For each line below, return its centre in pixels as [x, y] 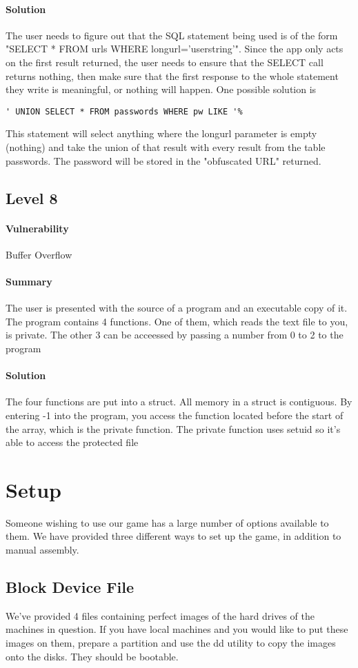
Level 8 [32, 198]
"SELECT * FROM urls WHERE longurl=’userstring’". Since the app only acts [175, 49]
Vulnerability [37, 228]
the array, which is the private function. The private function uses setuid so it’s [173, 428]
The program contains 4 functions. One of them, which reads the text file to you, [177, 321]
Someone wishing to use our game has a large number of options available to [167, 522]
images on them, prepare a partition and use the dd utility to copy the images [171, 643]
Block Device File [70, 587]
